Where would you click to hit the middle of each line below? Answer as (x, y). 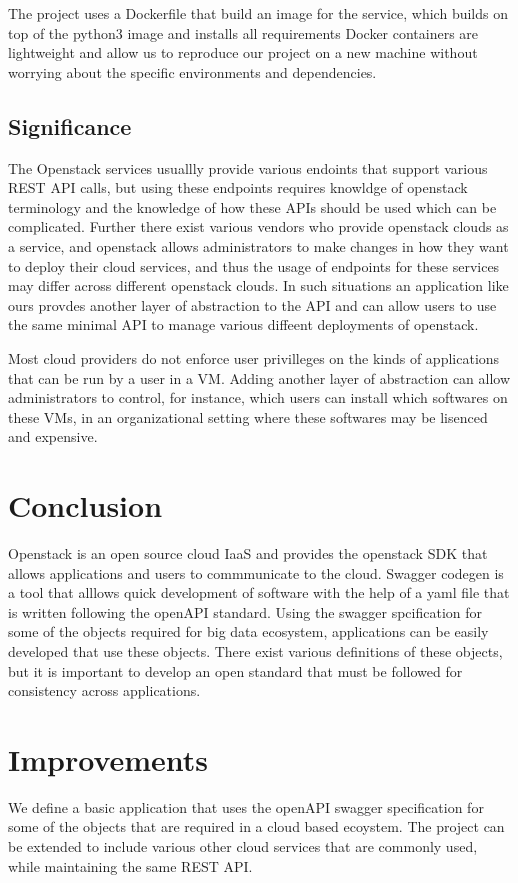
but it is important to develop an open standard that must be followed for (235, 670)
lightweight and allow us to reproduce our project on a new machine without (243, 52)
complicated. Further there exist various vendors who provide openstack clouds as (258, 226)
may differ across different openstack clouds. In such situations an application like (258, 285)
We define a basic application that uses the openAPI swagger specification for (246, 806)
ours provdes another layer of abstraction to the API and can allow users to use (252, 304)
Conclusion (85, 505)
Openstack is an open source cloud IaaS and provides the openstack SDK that (248, 553)
